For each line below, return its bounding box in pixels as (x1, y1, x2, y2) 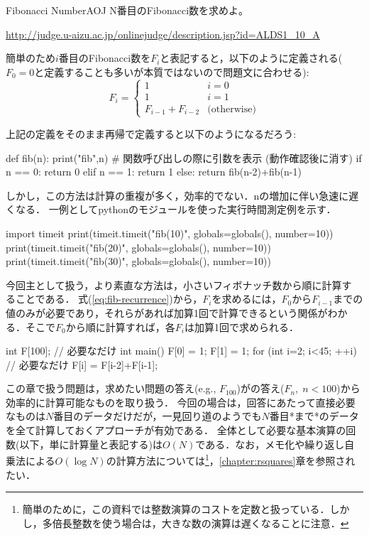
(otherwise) (207, 104, 256, 114)
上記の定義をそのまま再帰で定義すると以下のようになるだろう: (6, 126, 297, 141)
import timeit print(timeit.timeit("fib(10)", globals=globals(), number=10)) (6, 225, 334, 240)
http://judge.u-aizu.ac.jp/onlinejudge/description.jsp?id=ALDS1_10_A (6, 26, 320, 41)
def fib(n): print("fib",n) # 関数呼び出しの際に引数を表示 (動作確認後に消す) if (6, 150, 362, 165)
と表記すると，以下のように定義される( (160, 50, 343, 65)
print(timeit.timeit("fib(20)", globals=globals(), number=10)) (6, 239, 271, 254)
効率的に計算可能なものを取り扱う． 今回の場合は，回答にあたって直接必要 (6, 394, 356, 409)
